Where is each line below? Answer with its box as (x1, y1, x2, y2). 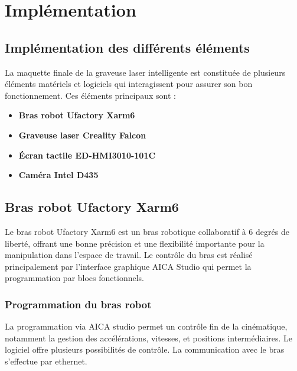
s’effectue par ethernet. (5, 354, 87, 367)
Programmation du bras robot (5, 296, 152, 311)
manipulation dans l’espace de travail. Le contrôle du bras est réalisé (5, 249, 253, 261)
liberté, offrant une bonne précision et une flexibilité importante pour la (5, 237, 265, 249)
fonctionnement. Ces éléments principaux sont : (5, 89, 176, 101)
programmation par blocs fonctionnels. (5, 272, 144, 284)
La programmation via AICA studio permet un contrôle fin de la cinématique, (5, 320, 288, 333)
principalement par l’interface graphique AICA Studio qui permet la (5, 260, 252, 272)
